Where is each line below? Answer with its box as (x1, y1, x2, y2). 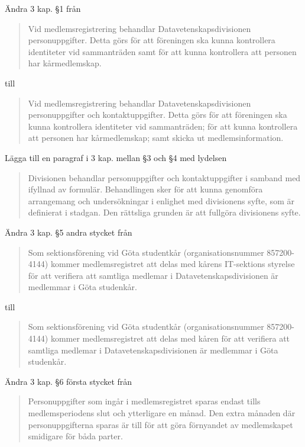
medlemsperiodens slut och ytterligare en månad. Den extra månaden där (28, 407, 296, 419)
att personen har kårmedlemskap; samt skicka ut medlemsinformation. (28, 131, 284, 144)
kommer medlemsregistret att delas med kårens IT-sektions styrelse (50, 258, 295, 270)
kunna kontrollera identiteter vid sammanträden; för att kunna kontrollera (28, 120, 298, 132)
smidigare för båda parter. (28, 430, 123, 442)
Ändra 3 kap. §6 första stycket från (5, 375, 132, 387)
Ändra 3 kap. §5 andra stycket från (5, 226, 132, 238)
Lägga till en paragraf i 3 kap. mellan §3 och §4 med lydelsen (5, 151, 227, 163)
